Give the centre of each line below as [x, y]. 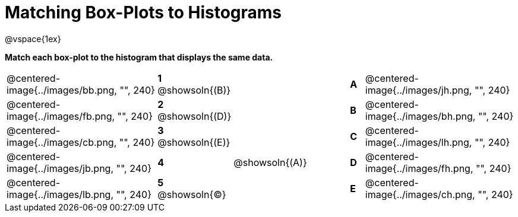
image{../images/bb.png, [62, 90]
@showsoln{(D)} [195, 116]
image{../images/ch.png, [420, 194]
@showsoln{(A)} [270, 162]
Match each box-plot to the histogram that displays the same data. [139, 57]
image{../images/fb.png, [61, 116]
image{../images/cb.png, [62, 142]
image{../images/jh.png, [418, 90]
